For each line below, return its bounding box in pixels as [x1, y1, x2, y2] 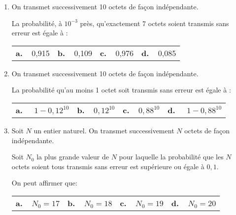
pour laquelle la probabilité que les [119, 152, 224, 162]
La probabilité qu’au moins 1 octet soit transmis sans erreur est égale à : [11, 85, 231, 95]
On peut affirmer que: [11, 178, 77, 188]
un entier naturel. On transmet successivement [34, 125, 174, 135]
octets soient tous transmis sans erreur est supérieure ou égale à [11, 161, 204, 171]
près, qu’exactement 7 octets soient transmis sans [80, 18, 229, 28]
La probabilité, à [11, 18, 62, 28]
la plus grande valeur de [36, 152, 109, 162]
